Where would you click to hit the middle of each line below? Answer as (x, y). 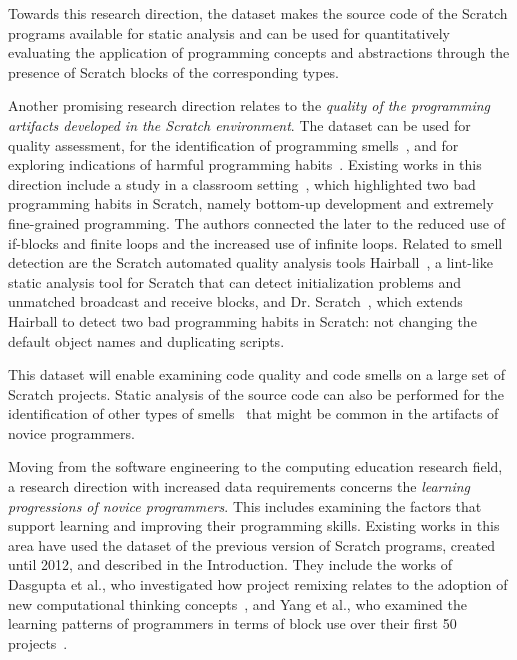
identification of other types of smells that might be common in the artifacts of (253, 413)
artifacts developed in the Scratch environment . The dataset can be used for (239, 124)
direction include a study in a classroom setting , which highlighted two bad (242, 183)
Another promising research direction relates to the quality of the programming (249, 105)
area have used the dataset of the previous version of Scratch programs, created (252, 544)
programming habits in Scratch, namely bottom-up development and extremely (251, 203)
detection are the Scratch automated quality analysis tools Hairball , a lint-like (250, 262)
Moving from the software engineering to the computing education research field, (255, 466)
